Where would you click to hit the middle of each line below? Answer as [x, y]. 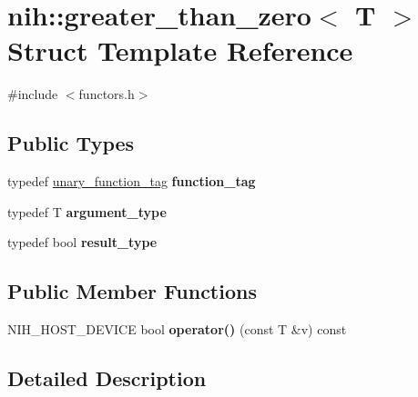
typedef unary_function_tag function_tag [132, 181]
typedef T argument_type [87, 211]
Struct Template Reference [180, 50]
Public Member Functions [132, 291]
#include [33, 94]
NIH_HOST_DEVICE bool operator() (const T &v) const [177, 329]
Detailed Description [107, 378]
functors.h [107, 94]
